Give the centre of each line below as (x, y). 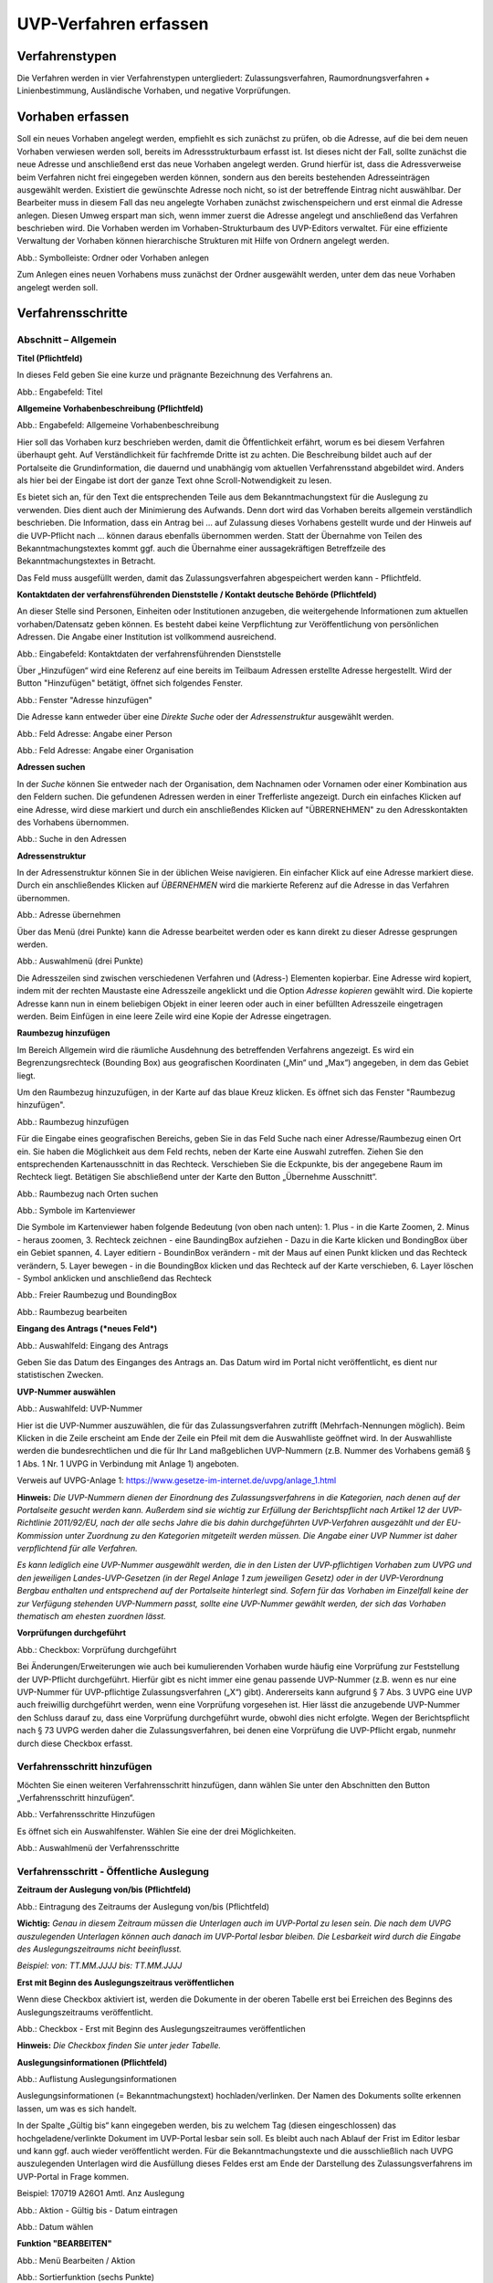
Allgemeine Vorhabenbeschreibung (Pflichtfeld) (110, 408)
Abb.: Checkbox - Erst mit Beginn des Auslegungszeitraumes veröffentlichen (161, 2028)
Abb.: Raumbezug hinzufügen (73, 1121)
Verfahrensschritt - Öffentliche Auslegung (113, 1872)
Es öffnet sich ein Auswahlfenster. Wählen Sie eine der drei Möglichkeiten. (157, 1831)
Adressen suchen (51, 767)
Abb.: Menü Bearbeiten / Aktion (76, 2260)
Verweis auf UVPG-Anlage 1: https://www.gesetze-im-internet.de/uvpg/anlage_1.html (177, 1480)
